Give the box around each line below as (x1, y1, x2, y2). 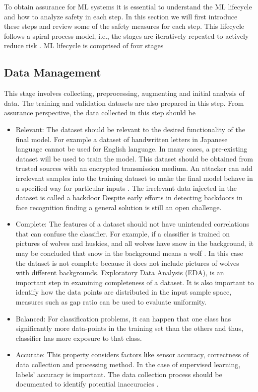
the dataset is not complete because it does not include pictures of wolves (15, 257, 239, 268)
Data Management (4, 65, 101, 80)
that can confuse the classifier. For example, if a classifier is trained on (15, 228, 230, 238)
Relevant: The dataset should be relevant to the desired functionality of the (15, 124, 245, 134)
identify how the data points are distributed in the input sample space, (15, 287, 232, 297)
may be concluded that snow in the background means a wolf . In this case (15, 248, 243, 258)
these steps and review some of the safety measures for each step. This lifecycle (4, 21, 245, 31)
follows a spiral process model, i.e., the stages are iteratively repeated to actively (4, 30, 249, 41)
